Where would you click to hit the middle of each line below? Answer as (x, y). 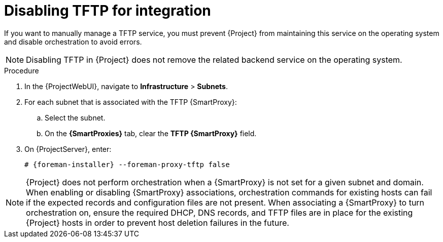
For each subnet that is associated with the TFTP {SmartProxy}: (131, 102)
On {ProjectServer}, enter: (68, 149)
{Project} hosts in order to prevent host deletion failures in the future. (158, 223)
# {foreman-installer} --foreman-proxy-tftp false (127, 164)
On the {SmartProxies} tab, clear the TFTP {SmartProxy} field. (151, 133)
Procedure (22, 70)
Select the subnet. (75, 117)
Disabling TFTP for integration (108, 11)
